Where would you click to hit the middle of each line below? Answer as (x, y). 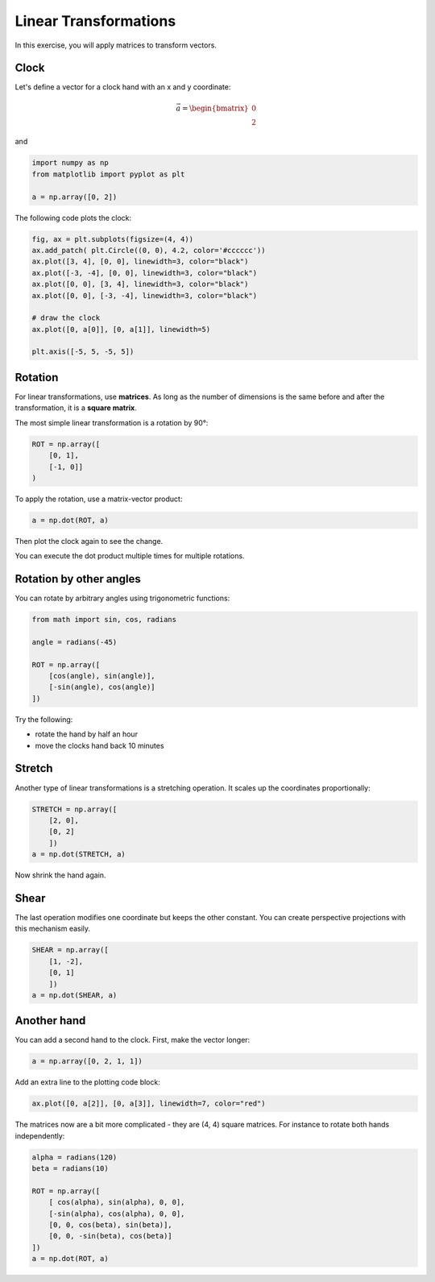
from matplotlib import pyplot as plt (108, 174)
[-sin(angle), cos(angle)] (102, 687)
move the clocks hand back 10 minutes (99, 745)
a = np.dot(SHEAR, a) (75, 995)
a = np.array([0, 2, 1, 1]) (87, 1061)
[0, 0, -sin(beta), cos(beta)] (110, 1236)
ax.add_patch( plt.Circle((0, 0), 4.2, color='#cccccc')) (149, 250)
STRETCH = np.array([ (75, 809)
